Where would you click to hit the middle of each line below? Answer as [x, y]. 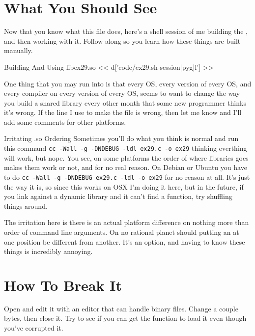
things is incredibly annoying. [48, 251]
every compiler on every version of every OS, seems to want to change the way [122, 93]
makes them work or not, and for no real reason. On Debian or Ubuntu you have [126, 167]
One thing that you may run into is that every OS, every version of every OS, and [128, 83]
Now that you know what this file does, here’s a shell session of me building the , [126, 31]
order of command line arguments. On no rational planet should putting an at [122, 232]
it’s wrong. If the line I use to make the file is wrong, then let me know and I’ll [123, 112]
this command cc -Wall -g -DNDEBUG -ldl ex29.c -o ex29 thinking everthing [126, 148]
